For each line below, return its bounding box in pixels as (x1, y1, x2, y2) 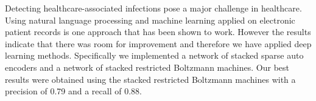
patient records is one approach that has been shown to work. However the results (5, 25, 311, 38)
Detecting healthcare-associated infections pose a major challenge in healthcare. (5, 2, 302, 14)
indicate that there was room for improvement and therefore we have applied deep (5, 37, 312, 50)
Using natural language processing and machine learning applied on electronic (5, 13, 295, 26)
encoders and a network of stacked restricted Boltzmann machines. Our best (5, 60, 290, 73)
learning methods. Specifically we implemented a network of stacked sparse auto (5, 49, 304, 62)
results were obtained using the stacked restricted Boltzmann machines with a (5, 73, 296, 85)
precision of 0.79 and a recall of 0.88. (5, 85, 142, 97)
